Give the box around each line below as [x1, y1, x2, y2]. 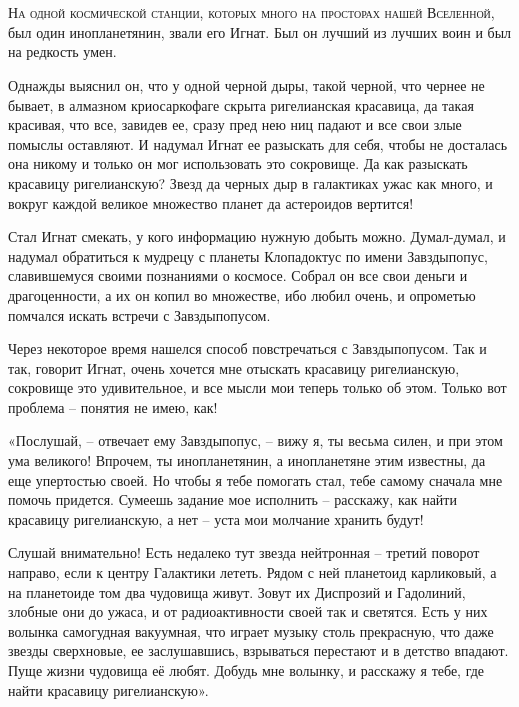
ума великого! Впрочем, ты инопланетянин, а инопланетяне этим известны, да [8, 450, 486, 471]
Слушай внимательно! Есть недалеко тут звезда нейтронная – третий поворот [8, 542, 480, 563]
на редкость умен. [8, 41, 117, 62]
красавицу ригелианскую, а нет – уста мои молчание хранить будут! [8, 508, 424, 529]
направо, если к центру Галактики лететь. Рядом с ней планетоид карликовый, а [8, 562, 497, 583]
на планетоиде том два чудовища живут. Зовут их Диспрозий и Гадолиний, [8, 581, 466, 602]
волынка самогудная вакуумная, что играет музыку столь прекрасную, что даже [8, 620, 494, 641]
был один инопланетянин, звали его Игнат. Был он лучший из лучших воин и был [8, 21, 512, 42]
